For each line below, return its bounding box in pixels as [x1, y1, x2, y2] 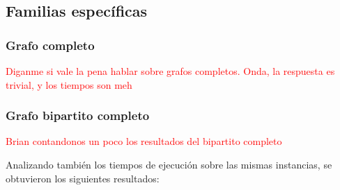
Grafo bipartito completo [6, 107, 150, 124]
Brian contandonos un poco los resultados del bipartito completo [6, 134, 282, 148]
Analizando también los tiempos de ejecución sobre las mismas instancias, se [6, 157, 332, 171]
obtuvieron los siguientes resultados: [6, 171, 160, 185]
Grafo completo [6, 36, 95, 53]
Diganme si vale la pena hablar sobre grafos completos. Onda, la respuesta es [6, 64, 335, 78]
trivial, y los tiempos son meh [6, 77, 132, 92]
